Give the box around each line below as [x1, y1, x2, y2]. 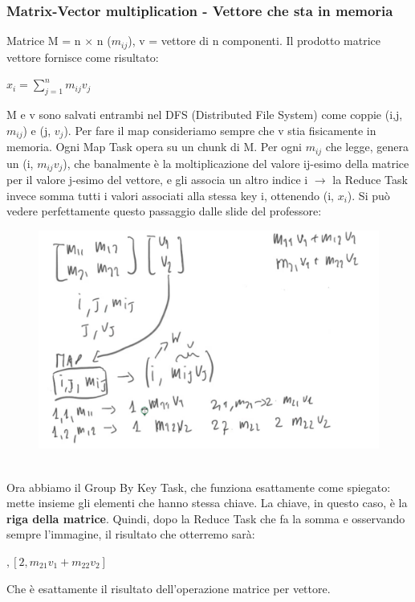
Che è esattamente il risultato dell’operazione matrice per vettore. [6, 579, 331, 596]
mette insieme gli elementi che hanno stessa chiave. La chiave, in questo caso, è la [6, 494, 408, 511]
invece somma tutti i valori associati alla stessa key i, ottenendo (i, [6, 186, 335, 203]
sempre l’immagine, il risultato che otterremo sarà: [6, 526, 255, 543]
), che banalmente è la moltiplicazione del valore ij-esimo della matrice [63, 154, 409, 171]
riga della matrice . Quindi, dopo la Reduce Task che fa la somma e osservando [6, 510, 405, 526]
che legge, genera [325, 138, 409, 155]
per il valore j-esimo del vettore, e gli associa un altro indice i [6, 171, 308, 188]
